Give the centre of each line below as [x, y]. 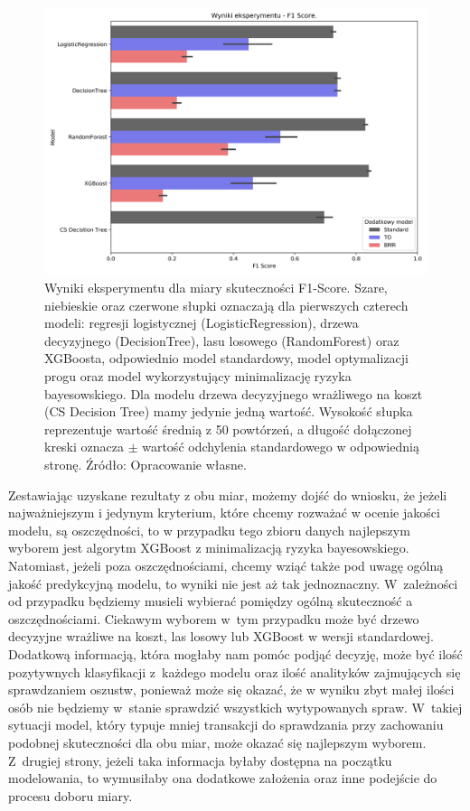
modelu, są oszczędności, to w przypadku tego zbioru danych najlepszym [209, 530]
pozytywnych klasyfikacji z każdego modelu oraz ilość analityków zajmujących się [235, 671]
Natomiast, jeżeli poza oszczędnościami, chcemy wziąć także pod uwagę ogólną [226, 565]
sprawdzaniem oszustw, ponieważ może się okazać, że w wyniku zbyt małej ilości [231, 690]
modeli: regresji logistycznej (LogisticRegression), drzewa [202, 323]
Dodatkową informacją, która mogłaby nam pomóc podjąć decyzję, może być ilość [235, 653]
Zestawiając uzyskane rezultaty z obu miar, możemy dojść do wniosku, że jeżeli [228, 494]
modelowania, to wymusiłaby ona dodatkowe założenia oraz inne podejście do [223, 778]
